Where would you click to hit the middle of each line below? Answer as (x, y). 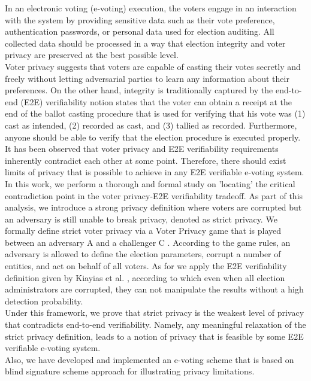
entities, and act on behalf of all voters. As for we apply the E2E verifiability (146, 266)
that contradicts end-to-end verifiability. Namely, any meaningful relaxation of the (155, 324)
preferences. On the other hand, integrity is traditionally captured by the (139, 90)
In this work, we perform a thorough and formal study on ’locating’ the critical (150, 183)
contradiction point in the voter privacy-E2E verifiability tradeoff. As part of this (154, 195)
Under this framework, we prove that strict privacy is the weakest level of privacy (155, 313)
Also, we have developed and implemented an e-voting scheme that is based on (150, 359)
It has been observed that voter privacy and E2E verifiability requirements (142, 149)
